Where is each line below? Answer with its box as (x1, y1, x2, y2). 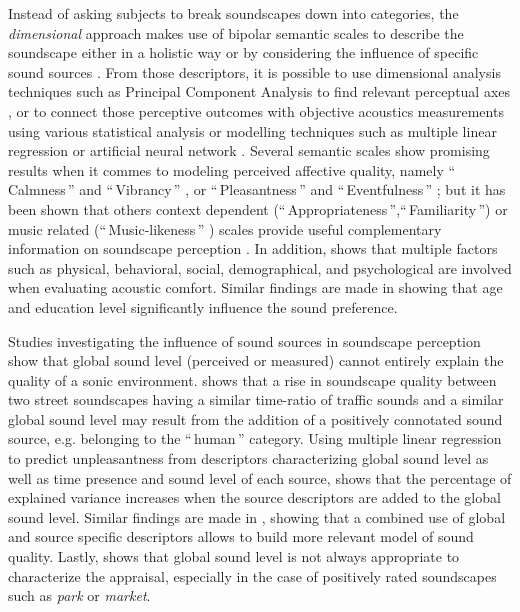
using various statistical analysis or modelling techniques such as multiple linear (8, 120, 497, 141)
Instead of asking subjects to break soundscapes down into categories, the (8, 3, 459, 23)
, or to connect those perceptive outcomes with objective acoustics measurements (8, 100, 504, 121)
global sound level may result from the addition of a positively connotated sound (8, 408, 503, 429)
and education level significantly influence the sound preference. (8, 296, 398, 317)
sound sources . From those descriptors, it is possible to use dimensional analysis (8, 61, 501, 82)
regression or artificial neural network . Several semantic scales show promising (8, 140, 490, 161)
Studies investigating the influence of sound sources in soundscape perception (8, 330, 481, 351)
